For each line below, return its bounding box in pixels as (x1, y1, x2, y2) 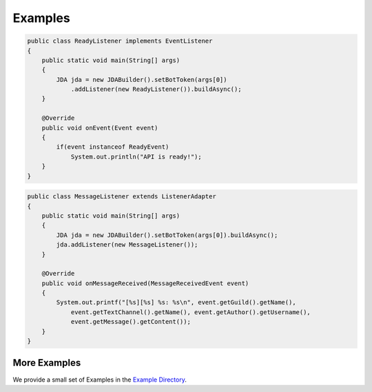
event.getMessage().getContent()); (70, 318, 191, 326)
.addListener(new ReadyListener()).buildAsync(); (70, 85, 242, 93)
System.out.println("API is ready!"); (70, 152, 203, 161)
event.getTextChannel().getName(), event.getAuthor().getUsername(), (70, 308, 311, 316)
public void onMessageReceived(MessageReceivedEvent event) (41, 279, 249, 287)
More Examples (12, 357, 81, 369)
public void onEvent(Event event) (41, 124, 158, 132)
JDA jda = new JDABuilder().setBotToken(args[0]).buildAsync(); (56, 231, 278, 239)
